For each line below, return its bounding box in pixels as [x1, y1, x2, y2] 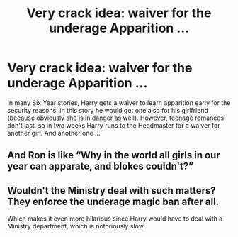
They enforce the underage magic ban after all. [7, 195, 220, 207]
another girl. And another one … [7, 128, 101, 137]
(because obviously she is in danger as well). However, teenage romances [7, 114, 225, 122]
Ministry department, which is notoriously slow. [7, 222, 145, 231]
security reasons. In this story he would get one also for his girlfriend [7, 106, 209, 114]
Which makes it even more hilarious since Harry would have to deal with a [7, 214, 223, 223]
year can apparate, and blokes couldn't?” [7, 160, 194, 172]
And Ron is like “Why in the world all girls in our [7, 149, 221, 161]
